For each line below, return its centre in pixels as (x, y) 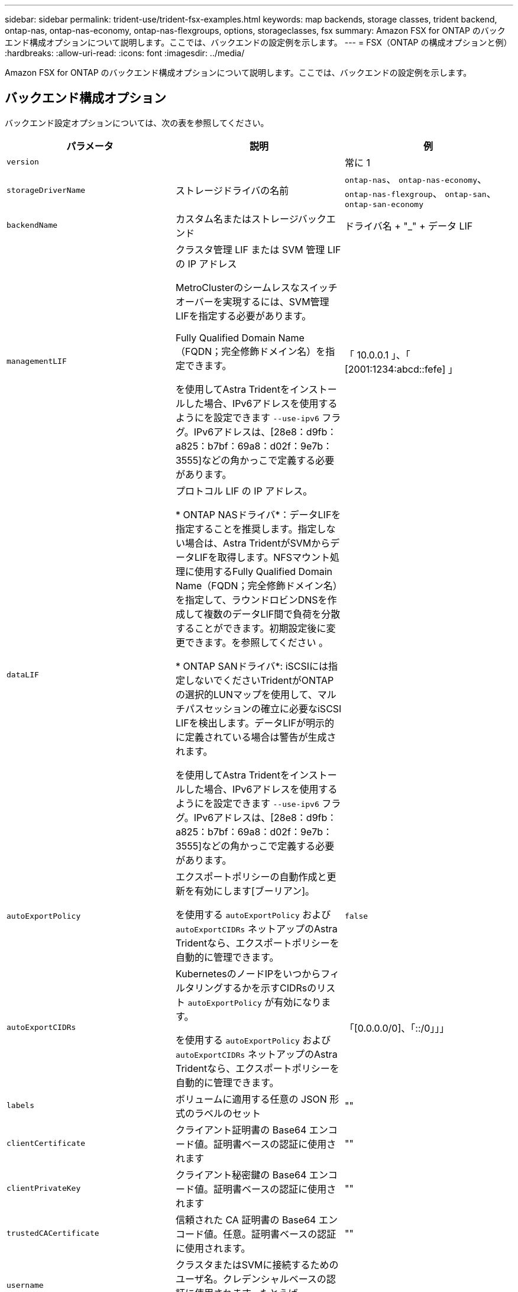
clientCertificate (46, 1144)
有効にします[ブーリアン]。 (255, 891)
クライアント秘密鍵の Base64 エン (252, 1175)
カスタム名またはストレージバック (251, 219)
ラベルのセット (227, 1113)
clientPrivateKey (44, 1188)
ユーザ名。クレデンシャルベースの (251, 1279)
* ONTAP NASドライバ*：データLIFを (258, 514)
